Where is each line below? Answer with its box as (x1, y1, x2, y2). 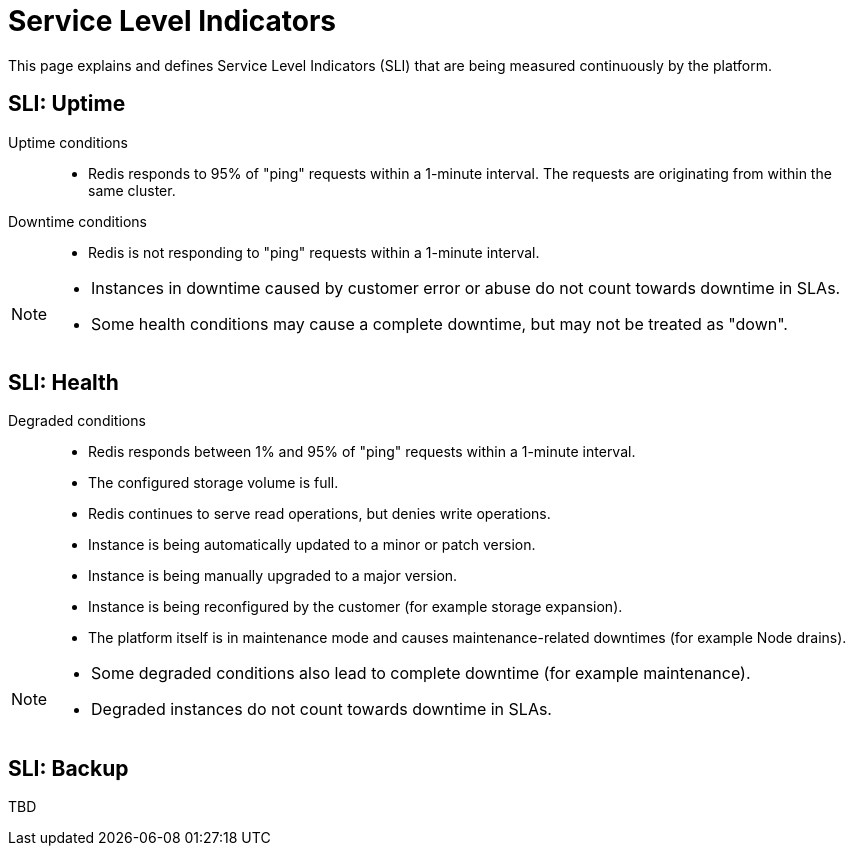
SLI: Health (8, 370, 119, 396)
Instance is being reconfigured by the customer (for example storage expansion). (88, 598, 623, 616)
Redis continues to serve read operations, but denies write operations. (88, 505, 551, 523)
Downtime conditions (8, 212, 147, 230)
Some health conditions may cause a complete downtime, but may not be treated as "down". (91, 313, 788, 334)
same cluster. (88, 181, 176, 199)
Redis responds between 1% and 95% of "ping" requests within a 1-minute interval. (88, 443, 636, 461)
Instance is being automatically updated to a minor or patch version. (88, 536, 536, 554)
